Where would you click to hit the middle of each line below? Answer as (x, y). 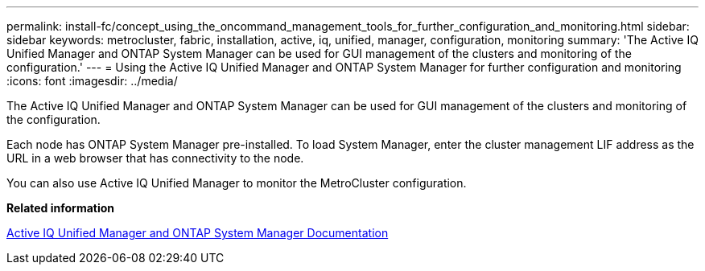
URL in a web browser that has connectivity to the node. (155, 158)
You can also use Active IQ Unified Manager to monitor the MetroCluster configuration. (237, 183)
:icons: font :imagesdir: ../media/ (92, 81)
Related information (61, 208)
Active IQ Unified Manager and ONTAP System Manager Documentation (198, 233)
